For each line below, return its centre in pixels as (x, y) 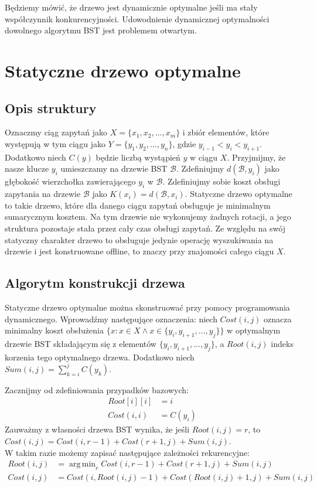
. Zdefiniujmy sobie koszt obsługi (221, 181)
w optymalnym (254, 330)
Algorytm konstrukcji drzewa (95, 283)
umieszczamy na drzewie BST (114, 168)
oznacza (278, 319)
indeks (282, 343)
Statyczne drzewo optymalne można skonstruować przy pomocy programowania (147, 307)
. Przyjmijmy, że (256, 157)
